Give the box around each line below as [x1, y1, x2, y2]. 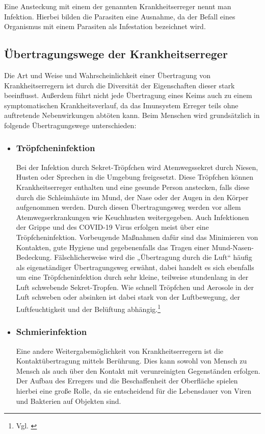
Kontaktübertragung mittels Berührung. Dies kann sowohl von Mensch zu [16, 355, 247, 366]
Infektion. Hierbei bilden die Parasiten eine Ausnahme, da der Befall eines [4, 11, 235, 21]
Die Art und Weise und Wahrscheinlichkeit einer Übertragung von [4, 69, 211, 80]
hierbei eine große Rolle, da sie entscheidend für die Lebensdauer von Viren [16, 385, 252, 396]
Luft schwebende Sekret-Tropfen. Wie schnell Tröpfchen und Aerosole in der [16, 281, 254, 292]
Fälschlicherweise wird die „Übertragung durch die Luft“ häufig [54, 252, 252, 262]
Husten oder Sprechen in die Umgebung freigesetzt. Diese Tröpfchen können [16, 172, 254, 182]
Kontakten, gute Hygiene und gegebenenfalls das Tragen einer [16, 242, 209, 252]
